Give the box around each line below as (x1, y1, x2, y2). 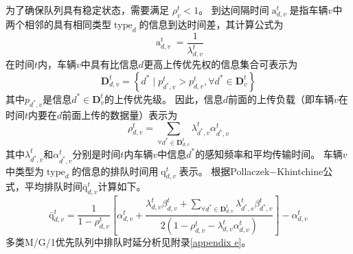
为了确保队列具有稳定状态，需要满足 (5, 3, 169, 16)
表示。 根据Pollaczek (179, 163, 270, 178)
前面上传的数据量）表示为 (62, 107, 178, 122)
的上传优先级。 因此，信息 (104, 91, 223, 106)
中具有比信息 (80, 57, 139, 71)
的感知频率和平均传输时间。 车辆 (195, 146, 343, 161)
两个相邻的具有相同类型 (5, 17, 111, 32)
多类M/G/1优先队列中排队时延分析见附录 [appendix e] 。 (5, 235, 251, 249)
